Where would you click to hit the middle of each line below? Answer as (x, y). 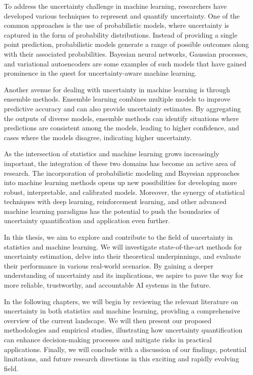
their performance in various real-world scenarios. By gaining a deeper (109, 265)
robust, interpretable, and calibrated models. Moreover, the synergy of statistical (125, 192)
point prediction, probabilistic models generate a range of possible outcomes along (126, 44)
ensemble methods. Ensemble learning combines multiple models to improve (117, 99)
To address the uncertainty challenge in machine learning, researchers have (116, 6)
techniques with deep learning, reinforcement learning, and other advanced (115, 201)
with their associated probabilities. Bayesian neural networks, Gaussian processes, (126, 53)
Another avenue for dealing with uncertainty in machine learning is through (117, 89)
